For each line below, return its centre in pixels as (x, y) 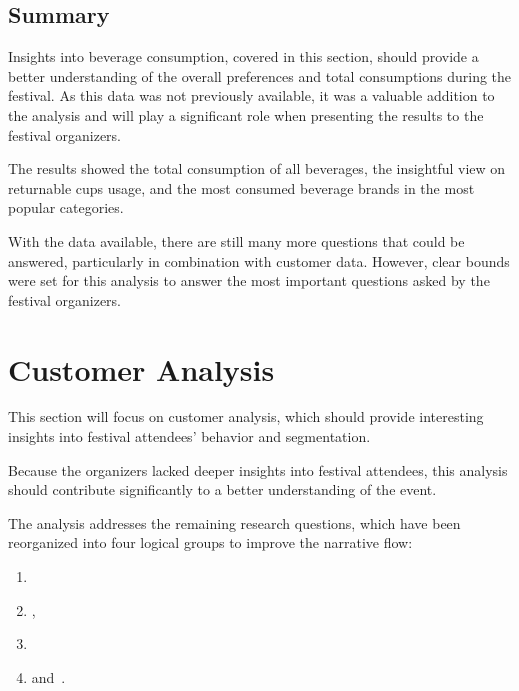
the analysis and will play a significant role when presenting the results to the (246, 114)
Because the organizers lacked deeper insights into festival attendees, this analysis (258, 469)
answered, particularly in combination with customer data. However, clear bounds (259, 260)
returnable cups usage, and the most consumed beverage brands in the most (241, 187)
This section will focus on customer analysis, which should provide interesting (246, 416)
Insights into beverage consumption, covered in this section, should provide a (243, 56)
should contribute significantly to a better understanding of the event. (222, 489)
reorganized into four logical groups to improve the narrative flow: (210, 542)
